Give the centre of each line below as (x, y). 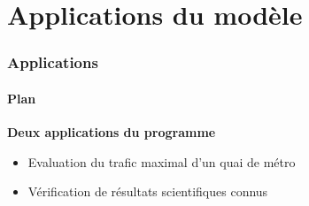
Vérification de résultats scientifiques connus (148, 191)
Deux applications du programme (112, 132)
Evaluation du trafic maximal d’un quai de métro (162, 161)
